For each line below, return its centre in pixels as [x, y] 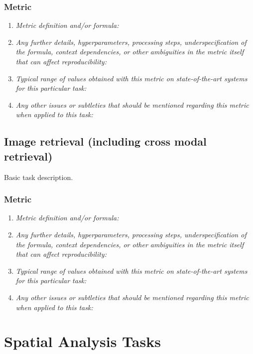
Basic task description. [39, 177]
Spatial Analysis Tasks [82, 341]
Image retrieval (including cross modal [105, 141]
